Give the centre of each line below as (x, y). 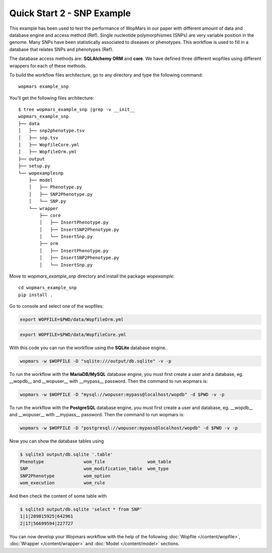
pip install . (36, 295)
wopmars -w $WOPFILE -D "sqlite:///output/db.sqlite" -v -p (96, 361)
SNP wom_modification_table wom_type (94, 469)
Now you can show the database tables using (57, 441)
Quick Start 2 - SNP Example (70, 13)
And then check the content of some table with (58, 496)
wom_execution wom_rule (62, 483)
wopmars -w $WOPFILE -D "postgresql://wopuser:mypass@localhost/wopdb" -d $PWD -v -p (129, 428)
